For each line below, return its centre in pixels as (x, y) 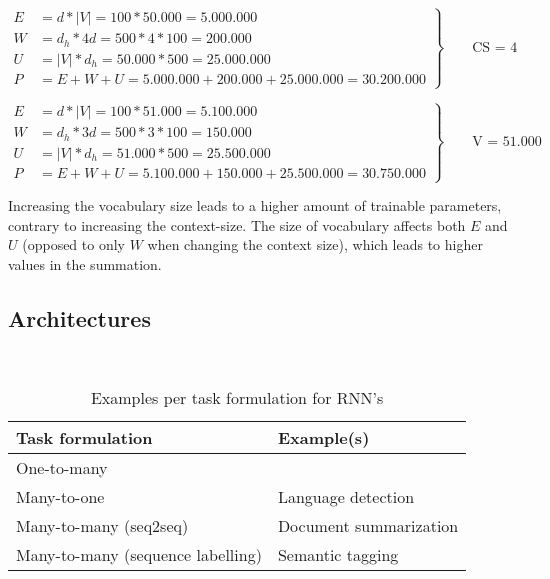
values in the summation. (85, 263)
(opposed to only (73, 244)
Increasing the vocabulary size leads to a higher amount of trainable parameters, (255, 205)
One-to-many (62, 468)
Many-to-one (60, 497)
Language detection (346, 497)
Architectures (79, 317)
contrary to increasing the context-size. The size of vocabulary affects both (237, 224)
